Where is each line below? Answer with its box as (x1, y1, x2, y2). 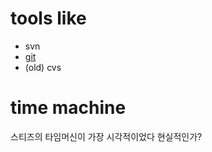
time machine (10, 97, 127, 119)
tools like (10, 7, 87, 30)
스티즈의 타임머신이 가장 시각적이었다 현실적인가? (10, 130, 203, 142)
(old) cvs (24, 61, 62, 73)
